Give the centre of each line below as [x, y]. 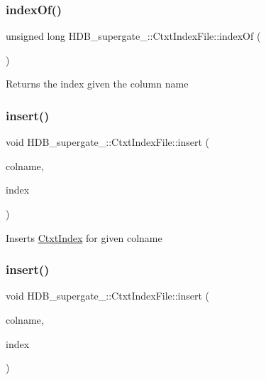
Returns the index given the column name [97, 84]
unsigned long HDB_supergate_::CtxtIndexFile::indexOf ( [133, 36]
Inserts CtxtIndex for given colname [84, 237]
